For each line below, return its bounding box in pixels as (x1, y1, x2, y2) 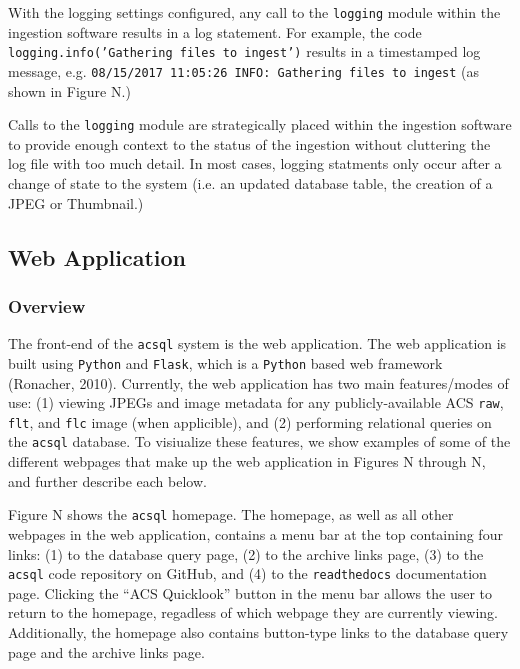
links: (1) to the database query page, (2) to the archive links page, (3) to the (8, 543, 484, 564)
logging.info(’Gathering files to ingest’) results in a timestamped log (8, 41, 481, 62)
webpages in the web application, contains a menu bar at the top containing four (8, 523, 503, 544)
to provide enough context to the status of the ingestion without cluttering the (8, 133, 491, 154)
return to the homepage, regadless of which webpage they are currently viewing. (8, 602, 498, 623)
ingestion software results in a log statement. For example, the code (8, 21, 422, 42)
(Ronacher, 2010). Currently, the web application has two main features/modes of (8, 372, 509, 393)
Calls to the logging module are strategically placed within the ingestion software (8, 114, 512, 135)
